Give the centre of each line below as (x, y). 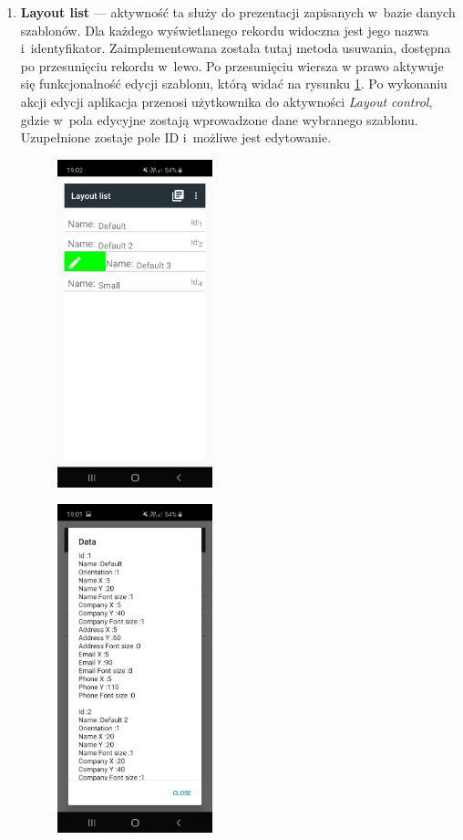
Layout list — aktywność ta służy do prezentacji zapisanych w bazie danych (238, 12)
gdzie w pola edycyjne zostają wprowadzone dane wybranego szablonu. (219, 119)
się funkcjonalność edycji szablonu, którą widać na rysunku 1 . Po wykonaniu (234, 84)
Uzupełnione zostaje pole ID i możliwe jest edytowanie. (176, 137)
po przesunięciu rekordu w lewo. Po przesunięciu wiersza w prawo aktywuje (232, 65)
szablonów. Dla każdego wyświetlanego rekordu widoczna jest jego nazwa (225, 30)
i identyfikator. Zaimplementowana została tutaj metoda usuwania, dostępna (236, 48)
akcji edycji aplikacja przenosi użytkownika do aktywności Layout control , (226, 101)
